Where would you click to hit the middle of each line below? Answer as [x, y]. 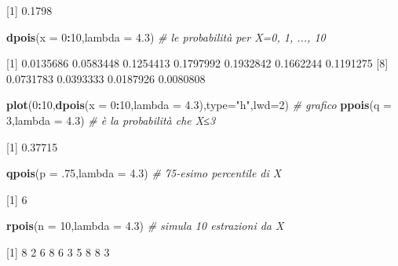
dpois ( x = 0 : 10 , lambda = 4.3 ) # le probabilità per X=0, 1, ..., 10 [166, 36]
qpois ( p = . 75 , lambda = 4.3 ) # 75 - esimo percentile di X [144, 173]
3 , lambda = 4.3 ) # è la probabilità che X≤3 [111, 120]
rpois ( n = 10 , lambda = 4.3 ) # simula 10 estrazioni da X [145, 226]
